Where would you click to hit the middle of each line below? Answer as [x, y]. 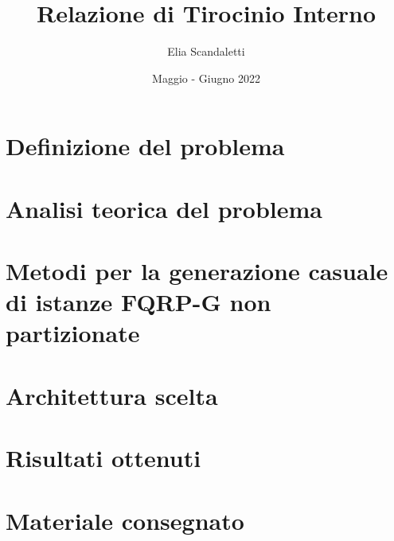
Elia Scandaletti [206, 51]
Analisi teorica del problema [164, 208]
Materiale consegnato [125, 520]
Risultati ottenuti [103, 458]
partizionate [73, 333]
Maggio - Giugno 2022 [206, 78]
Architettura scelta [112, 395]
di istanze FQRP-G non [138, 302]
